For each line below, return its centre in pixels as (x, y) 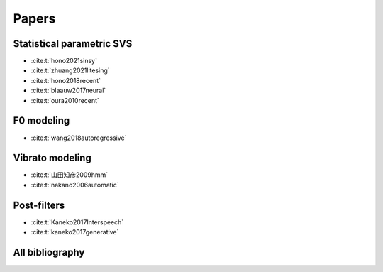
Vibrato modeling (52, 158)
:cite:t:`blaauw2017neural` (68, 91)
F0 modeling (41, 121)
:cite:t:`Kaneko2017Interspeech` (77, 222)
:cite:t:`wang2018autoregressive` (79, 138)
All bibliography (49, 252)
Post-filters (39, 205)
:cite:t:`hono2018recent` (66, 80)
